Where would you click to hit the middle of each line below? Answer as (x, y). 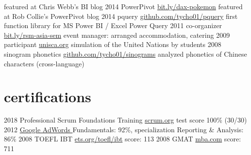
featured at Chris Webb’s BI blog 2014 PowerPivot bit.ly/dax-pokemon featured (123, 6)
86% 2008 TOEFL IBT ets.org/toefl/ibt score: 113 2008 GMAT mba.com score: (123, 139)
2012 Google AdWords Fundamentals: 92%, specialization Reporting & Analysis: (124, 129)
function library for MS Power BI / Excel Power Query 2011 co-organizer (113, 25)
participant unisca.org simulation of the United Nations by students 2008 (113, 44)
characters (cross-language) (44, 63)
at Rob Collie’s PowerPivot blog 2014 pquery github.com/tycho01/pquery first (121, 16)
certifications (48, 97)
